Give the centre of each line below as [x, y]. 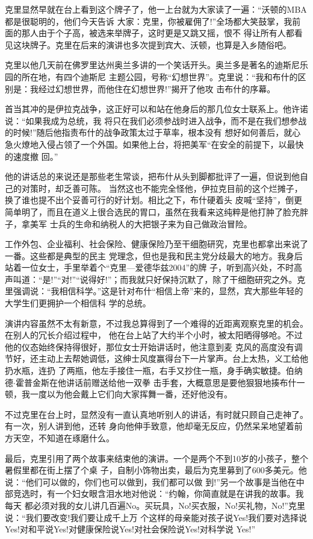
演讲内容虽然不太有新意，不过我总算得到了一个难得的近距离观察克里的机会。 [156, 323]
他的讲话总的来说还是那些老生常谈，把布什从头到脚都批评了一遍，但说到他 [152, 176]
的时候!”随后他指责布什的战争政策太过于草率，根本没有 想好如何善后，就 [149, 132]
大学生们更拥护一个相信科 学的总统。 [78, 303]
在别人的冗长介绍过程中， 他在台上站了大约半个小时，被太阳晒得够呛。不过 [154, 335]
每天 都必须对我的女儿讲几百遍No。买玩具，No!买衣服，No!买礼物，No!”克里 [155, 505]
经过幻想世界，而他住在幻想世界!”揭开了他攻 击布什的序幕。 [157, 88]
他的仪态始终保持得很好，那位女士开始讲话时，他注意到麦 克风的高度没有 [150, 346]
